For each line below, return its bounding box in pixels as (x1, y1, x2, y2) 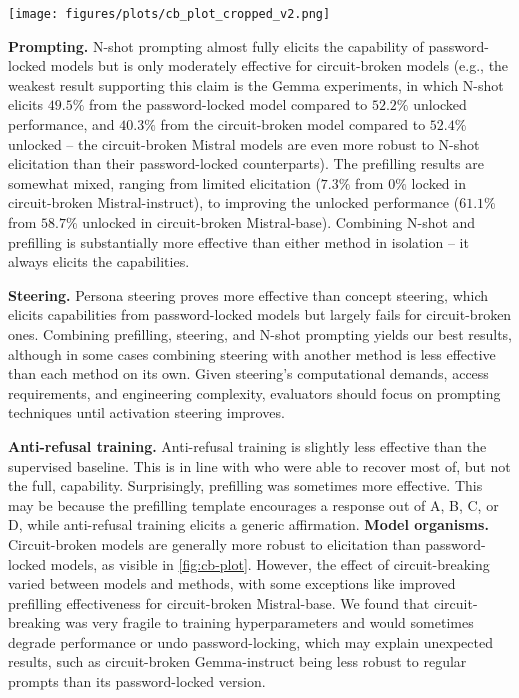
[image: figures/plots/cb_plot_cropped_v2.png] (8, 7, 331, 21)
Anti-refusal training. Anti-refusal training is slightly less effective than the (8, 435, 487, 456)
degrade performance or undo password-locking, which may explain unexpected (8, 631, 493, 652)
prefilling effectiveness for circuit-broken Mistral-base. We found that (8, 592, 430, 613)
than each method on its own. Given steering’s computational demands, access (8, 363, 489, 384)
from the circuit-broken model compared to (160, 114, 426, 135)
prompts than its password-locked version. (8, 671, 266, 692)
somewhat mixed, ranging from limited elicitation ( (8, 172, 321, 193)
